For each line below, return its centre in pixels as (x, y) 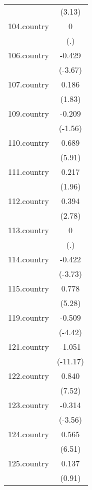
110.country (28, 142)
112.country (28, 201)
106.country (28, 55)
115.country (28, 288)
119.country (28, 317)
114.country (28, 259)
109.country (28, 113)
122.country (28, 376)
